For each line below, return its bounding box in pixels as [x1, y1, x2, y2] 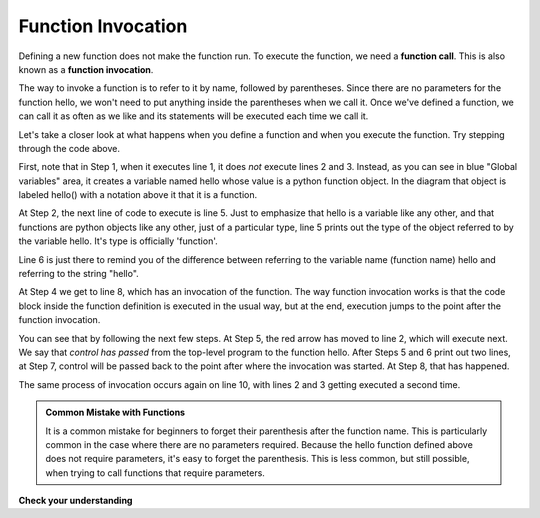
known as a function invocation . [18, 63, 154, 75]
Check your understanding [18, 495, 133, 507]
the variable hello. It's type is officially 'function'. [18, 235, 219, 247]
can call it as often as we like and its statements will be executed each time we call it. [18, 110, 369, 122]
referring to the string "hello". [18, 268, 139, 280]
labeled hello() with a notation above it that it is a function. [18, 189, 258, 201]
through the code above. [18, 142, 120, 154]
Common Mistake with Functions [45, 406, 185, 419]
